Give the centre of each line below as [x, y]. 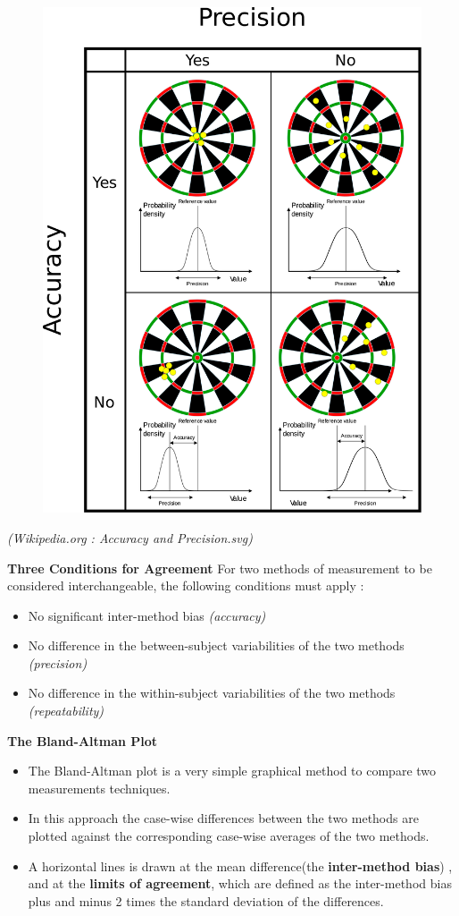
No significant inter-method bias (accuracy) [147, 615]
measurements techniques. [99, 788]
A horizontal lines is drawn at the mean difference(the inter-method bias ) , [240, 865]
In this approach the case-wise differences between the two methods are [223, 818]
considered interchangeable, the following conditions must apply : [186, 585]
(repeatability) [66, 711]
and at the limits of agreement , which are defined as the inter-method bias [240, 883]
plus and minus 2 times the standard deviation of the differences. [206, 900]
